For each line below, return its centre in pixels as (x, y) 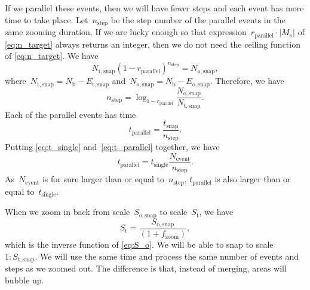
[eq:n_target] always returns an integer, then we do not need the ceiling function (153, 44)
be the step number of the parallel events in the (198, 19)
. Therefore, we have (247, 81)
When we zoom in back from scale (67, 212)
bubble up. (24, 280)
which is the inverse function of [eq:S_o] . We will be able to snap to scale (139, 244)
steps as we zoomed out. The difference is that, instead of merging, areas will (146, 268)
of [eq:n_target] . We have (52, 56)
